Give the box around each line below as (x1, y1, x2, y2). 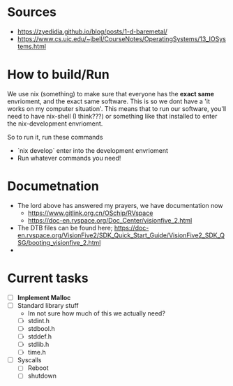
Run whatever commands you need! (17, 154, 121, 162)
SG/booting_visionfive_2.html (17, 238, 101, 246)
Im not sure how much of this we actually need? (27, 309, 166, 318)
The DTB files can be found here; (17, 223, 113, 232)
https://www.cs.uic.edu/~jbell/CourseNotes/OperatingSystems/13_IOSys (17, 34, 227, 43)
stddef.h (27, 332, 52, 341)
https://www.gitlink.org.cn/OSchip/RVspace (27, 209, 153, 217)
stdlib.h (27, 340, 50, 349)
